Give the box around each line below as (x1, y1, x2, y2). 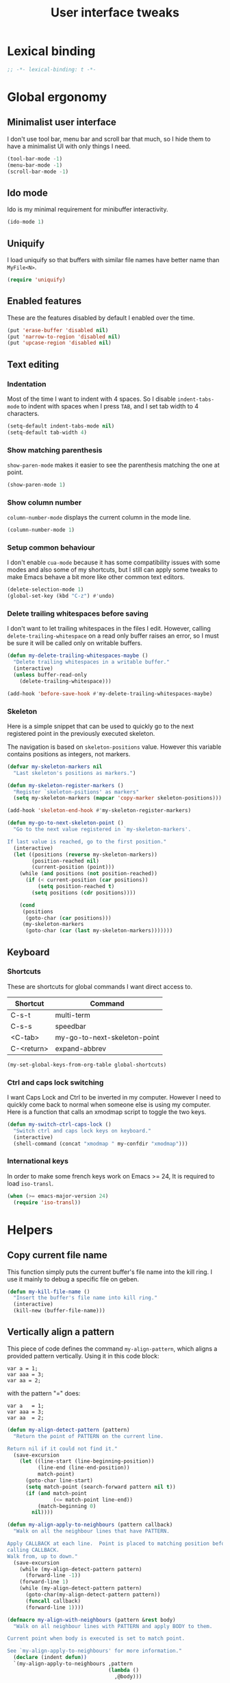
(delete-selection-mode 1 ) (7, 586, 84, 593)
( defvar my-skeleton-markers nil (7, 763, 103, 770)
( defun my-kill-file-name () (7, 1288, 90, 1295)
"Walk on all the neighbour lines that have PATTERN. (13, 1528, 170, 1535)
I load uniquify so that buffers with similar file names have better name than (7, 255, 220, 264)
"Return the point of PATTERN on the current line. (13, 1432, 164, 1439)
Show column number (7, 498, 82, 507)
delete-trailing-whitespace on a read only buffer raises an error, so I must (7, 631, 219, 640)
